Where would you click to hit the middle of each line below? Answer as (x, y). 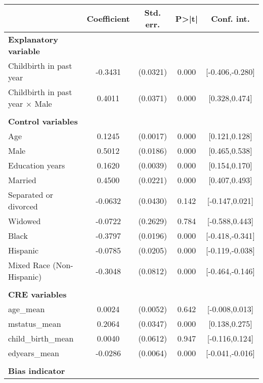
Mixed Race (29, 265)
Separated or (31, 195)
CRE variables (37, 294)
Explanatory (33, 39)
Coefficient (108, 18)
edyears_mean (34, 353)
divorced (23, 206)
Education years (37, 165)
